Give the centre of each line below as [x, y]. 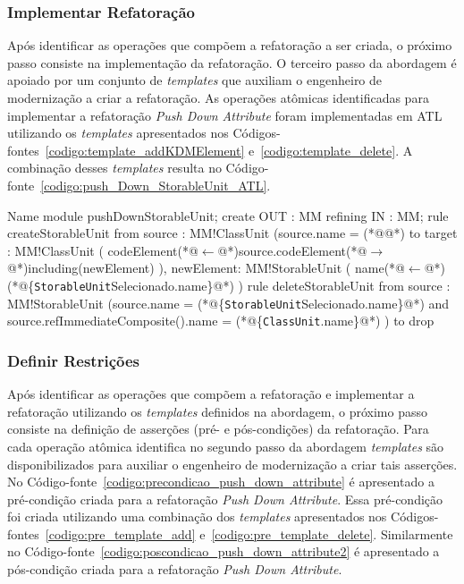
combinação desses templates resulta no [114, 168]
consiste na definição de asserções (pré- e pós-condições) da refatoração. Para [218, 429]
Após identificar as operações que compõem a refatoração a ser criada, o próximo [230, 45]
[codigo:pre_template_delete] [292, 533]
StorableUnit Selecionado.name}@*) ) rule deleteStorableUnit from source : [242, 285]
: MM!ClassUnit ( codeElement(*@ [103, 250]
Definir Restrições [73, 360]
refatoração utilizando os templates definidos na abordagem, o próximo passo [217, 411]
